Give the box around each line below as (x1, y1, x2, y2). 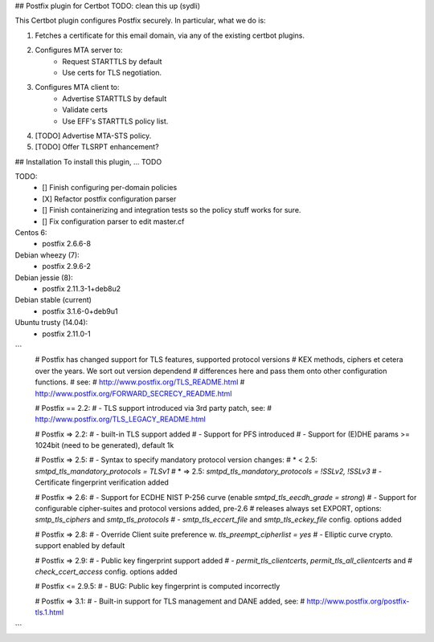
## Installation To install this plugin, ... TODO (14, 156, 162, 166)
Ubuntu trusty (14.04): (14, 318, 88, 327)
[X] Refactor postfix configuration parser (42, 193, 177, 204)
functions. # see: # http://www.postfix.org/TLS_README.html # (35, 377, 245, 387)
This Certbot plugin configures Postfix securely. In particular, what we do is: (14, 16, 266, 26)
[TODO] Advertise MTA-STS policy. (35, 131, 152, 140)
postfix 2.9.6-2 (42, 262, 92, 271)
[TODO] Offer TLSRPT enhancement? (35, 142, 160, 152)
